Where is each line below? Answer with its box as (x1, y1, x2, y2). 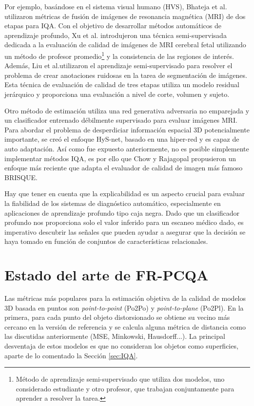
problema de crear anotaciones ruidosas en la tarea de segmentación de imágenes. (4, 70, 247, 80)
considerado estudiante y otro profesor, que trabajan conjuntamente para (16, 383, 234, 393)
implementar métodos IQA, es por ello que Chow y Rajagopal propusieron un (4, 153, 236, 163)
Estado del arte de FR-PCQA (4, 265, 209, 285)
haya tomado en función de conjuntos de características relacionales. (4, 236, 208, 246)
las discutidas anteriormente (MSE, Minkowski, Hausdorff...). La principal (4, 331, 225, 341)
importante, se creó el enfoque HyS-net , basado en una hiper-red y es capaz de (4, 134, 239, 144)
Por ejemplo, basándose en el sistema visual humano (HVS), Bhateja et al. (4, 1, 227, 11)
